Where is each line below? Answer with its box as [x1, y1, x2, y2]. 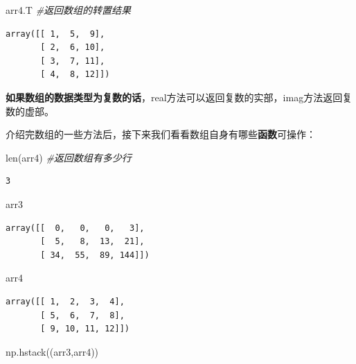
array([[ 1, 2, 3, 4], [6, 296, 125, 306]
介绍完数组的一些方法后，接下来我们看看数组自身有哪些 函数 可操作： [6, 127, 316, 141]
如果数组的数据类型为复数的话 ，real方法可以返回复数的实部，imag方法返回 [6, 89, 343, 104]
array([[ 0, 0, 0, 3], [6, 223, 145, 233]
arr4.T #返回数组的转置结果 [6, 3, 132, 17]
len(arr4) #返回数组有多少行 [6, 150, 132, 164]
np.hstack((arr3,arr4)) [6, 344, 99, 358]
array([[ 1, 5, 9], [6, 28, 105, 39]
